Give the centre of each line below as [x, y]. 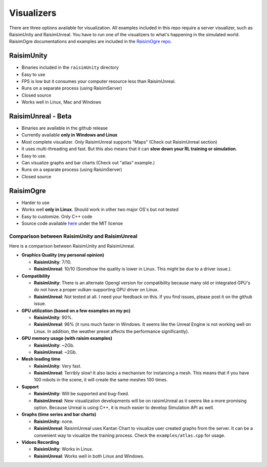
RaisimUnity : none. [54, 421]
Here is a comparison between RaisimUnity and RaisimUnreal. [72, 246]
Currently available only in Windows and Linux [69, 135]
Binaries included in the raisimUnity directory [70, 67]
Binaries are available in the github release [65, 128]
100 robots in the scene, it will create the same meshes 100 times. [101, 380]
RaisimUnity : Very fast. [58, 366]
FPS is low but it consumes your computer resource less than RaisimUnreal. [99, 81]
